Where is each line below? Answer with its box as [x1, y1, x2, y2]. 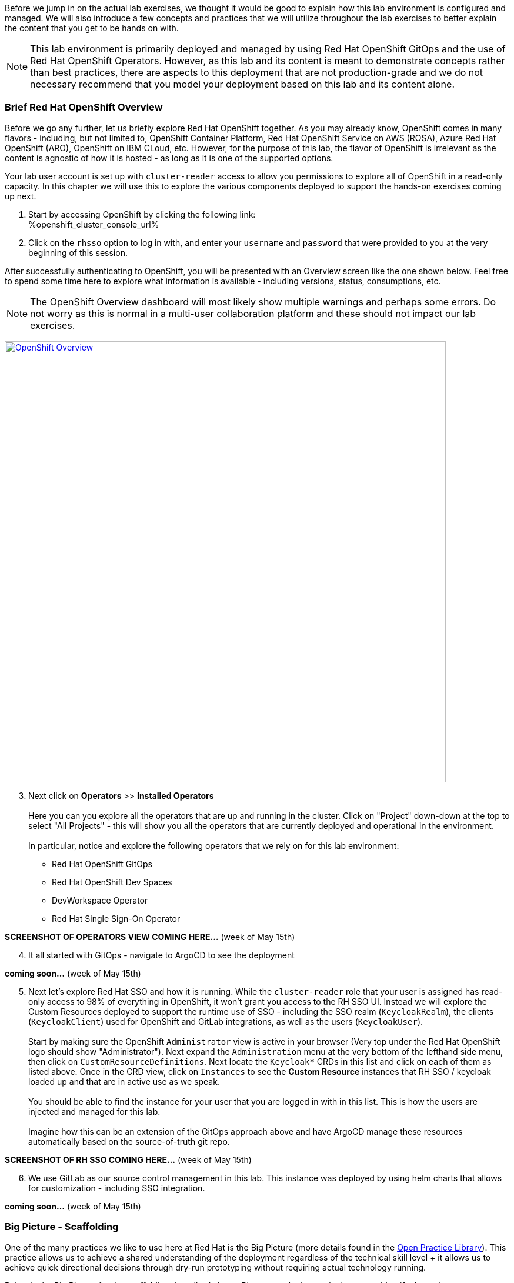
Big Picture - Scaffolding [5, 1221, 119, 1233]
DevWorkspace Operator [52, 895, 148, 905]
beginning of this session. [28, 247, 128, 258]
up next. [5, 191, 36, 201]
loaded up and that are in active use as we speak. [28, 1076, 220, 1087]
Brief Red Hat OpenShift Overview [5, 101, 163, 114]
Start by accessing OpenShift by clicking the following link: [28, 209, 256, 219]
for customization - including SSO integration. [28, 1182, 205, 1193]
